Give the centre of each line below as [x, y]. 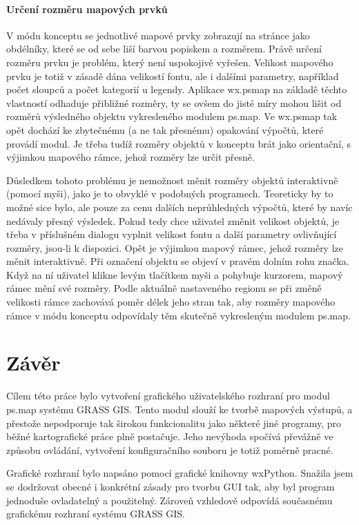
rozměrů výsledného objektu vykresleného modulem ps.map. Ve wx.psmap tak [172, 116]
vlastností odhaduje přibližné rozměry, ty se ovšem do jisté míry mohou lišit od [174, 102]
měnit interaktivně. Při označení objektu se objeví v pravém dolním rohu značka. [178, 261]
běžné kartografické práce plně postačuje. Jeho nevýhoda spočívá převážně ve [170, 436]
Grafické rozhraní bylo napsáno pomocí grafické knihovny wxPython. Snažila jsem [180, 473]
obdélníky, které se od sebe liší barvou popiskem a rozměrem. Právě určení [164, 49]
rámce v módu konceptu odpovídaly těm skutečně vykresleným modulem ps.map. [178, 315]
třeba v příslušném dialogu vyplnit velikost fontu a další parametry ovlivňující [172, 234]
